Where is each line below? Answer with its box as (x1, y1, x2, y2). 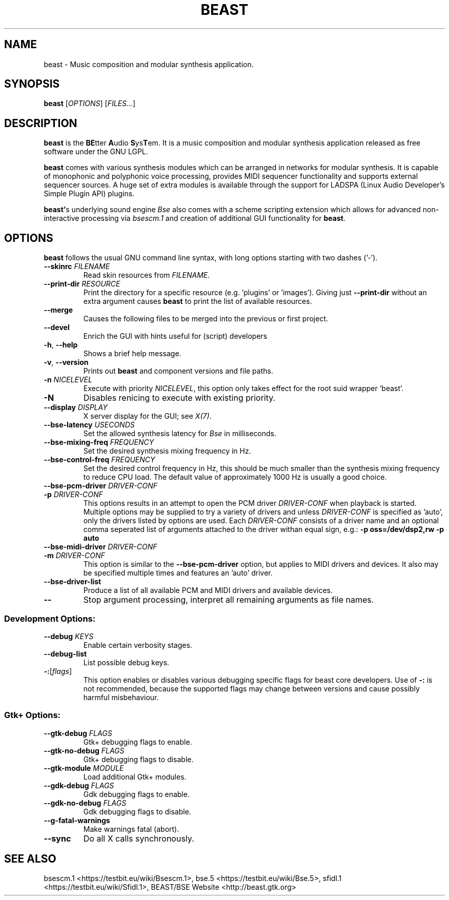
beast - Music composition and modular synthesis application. (44, 59, 254, 69)
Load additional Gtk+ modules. (83, 772, 187, 781)
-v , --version (44, 358, 89, 367)
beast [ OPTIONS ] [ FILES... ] (44, 99, 136, 108)
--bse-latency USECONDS (44, 420, 135, 429)
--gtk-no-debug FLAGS (44, 746, 125, 755)
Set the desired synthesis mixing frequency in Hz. (83, 446, 251, 456)
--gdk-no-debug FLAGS (44, 798, 127, 807)
